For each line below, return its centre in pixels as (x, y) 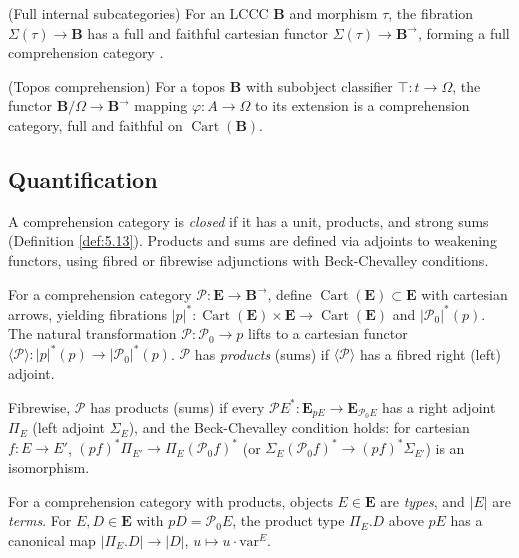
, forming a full (463, 32)
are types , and (422, 500)
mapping (161, 105)
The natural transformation (92, 333)
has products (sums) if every (177, 406)
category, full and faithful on (95, 124)
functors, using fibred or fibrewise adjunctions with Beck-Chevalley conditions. (248, 259)
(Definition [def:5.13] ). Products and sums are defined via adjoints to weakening (252, 240)
